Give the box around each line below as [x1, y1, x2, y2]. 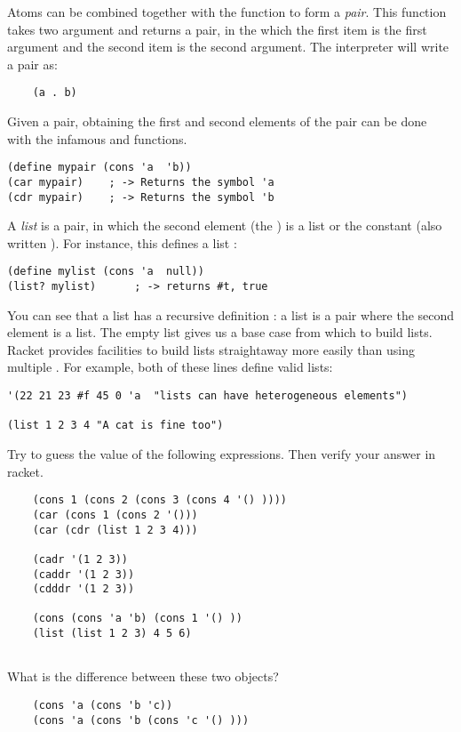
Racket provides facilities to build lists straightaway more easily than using [7, 340, 415, 358]
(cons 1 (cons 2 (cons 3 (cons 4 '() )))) [32, 494, 287, 507]
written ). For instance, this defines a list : [7, 233, 237, 252]
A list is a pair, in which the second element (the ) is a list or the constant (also [7, 216, 442, 235]
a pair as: [7, 54, 58, 73]
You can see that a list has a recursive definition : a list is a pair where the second [7, 305, 455, 324]
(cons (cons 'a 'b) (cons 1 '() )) [32, 612, 242, 625]
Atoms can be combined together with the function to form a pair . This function [7, 3, 447, 20]
